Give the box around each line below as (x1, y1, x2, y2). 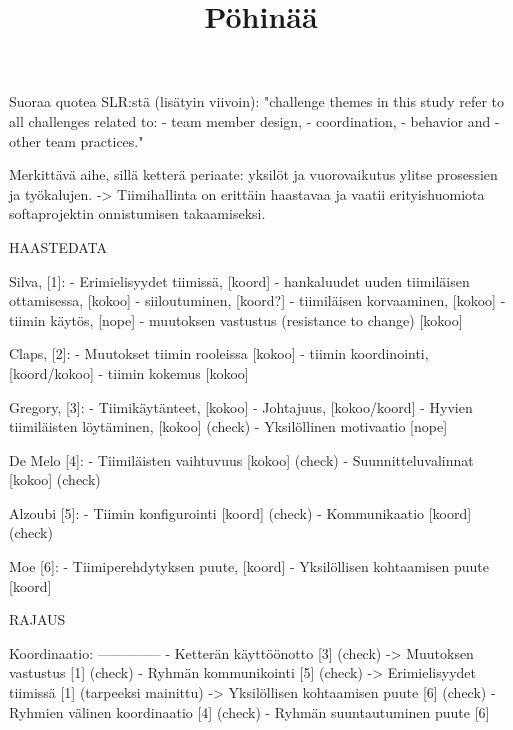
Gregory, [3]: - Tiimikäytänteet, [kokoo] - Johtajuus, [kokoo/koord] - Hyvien (9, 396, 473, 417)
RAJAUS (9, 609, 66, 630)
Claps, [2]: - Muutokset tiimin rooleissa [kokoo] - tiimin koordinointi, (9, 343, 429, 364)
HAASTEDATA (9, 236, 108, 257)
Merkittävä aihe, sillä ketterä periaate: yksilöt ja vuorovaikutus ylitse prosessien (9, 164, 498, 185)
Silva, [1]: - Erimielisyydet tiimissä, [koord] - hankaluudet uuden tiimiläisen (9, 270, 470, 291)
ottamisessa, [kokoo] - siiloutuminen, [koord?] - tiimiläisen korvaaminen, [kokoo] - (9, 290, 506, 311)
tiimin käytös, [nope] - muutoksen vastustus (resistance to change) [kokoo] (9, 309, 463, 330)
